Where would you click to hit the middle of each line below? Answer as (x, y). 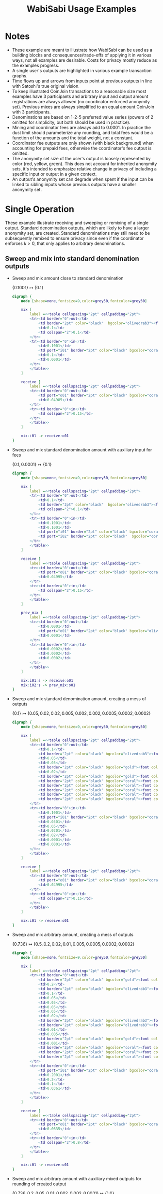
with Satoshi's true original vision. (46, 86)
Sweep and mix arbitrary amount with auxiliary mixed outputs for (77, 1179)
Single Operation (40, 209)
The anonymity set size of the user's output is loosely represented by (81, 158)
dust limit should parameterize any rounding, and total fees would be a (82, 132)
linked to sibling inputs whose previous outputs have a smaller (74, 184)
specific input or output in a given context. (54, 174)
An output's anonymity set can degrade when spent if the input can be (83, 179)
